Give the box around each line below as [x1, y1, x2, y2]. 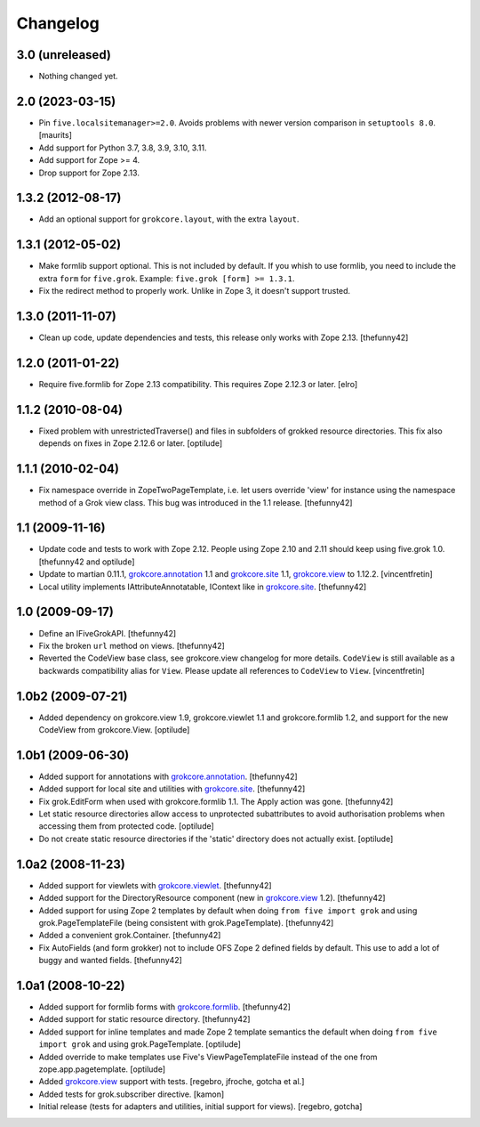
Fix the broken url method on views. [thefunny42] [38, 640, 226, 651]
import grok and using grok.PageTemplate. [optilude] [38, 1039, 242, 1050]
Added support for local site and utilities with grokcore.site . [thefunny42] [38, 783, 306, 794]
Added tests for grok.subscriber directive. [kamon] [38, 1089, 225, 1099]
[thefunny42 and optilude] [38, 556, 135, 567]
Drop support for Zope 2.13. [38, 167, 140, 178]
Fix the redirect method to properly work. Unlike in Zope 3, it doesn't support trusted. [38, 286, 351, 296]
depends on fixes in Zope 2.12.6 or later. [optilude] [38, 438, 223, 449]
